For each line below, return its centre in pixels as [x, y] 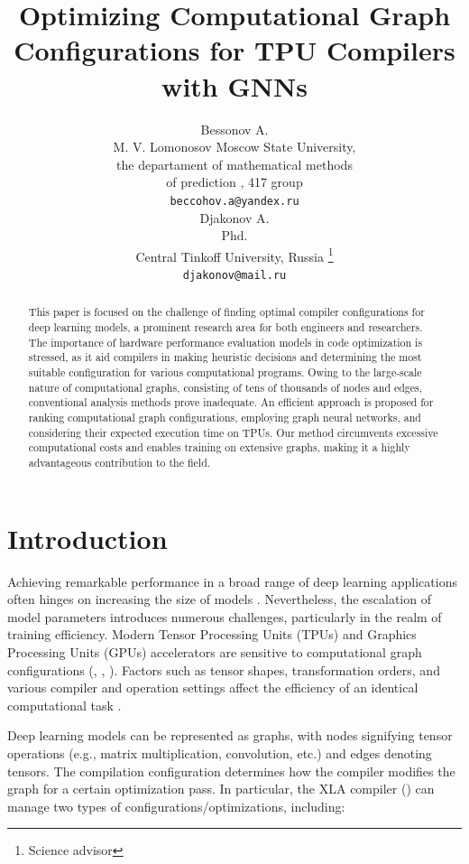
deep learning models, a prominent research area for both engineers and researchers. [225, 327]
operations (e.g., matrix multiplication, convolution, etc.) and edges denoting [220, 753]
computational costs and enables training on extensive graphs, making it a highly [219, 447]
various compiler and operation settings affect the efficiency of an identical [213, 687]
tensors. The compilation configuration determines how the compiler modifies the [231, 771]
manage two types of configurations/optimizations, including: [176, 806]
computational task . [64, 705]
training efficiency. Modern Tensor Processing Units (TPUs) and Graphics [212, 634]
